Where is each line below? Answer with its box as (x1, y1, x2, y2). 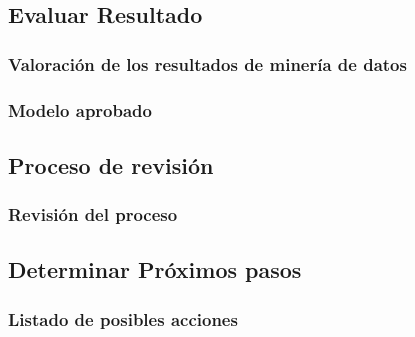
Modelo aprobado (8, 97, 152, 122)
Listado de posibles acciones (8, 306, 238, 331)
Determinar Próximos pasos (8, 254, 302, 285)
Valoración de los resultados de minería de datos (8, 51, 407, 76)
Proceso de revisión (8, 149, 214, 180)
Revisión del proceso (8, 202, 178, 227)
